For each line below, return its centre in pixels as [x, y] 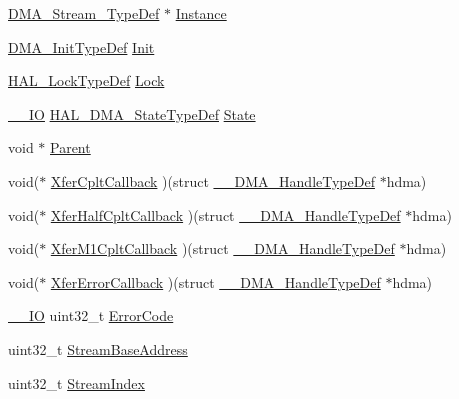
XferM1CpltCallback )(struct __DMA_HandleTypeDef [222, 248]
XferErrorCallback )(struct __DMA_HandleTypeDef [215, 281]
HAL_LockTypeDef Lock [86, 80]
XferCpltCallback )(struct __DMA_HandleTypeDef [212, 180]
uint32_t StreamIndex [76, 382]
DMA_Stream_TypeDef [84, 13]
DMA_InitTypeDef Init [81, 46]
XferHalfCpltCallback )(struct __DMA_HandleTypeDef [225, 214]
